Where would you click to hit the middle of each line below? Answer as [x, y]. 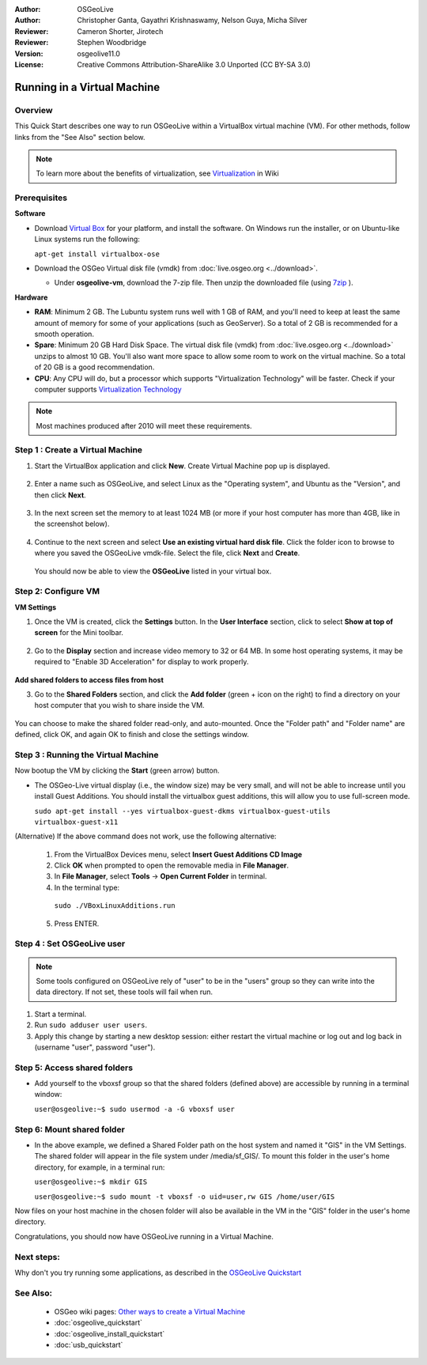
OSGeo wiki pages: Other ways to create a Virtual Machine [149, 1311]
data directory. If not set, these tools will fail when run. [125, 992]
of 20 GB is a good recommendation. [94, 367]
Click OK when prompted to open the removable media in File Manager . [172, 865]
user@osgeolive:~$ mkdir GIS [91, 1182]
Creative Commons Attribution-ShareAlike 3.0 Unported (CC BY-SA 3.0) [194, 64]
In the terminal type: [87, 887]
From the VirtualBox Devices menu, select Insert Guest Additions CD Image [178, 854]
